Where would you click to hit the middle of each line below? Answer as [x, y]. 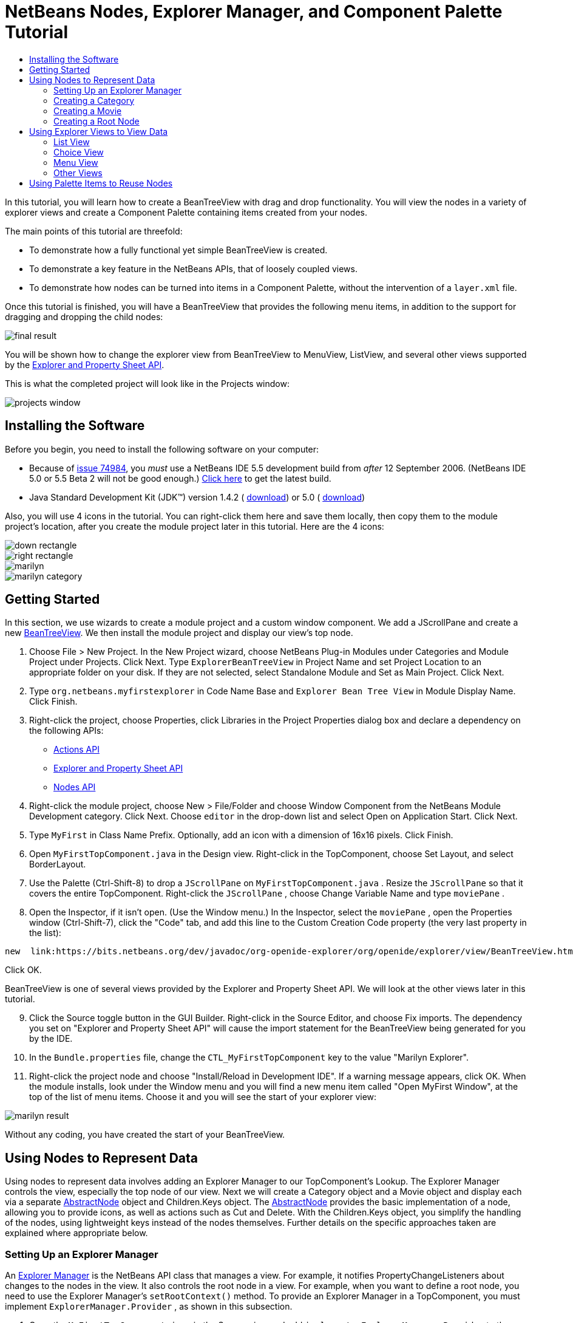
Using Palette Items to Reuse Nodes [101, 183]
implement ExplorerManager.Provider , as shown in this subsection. [149, 1307]
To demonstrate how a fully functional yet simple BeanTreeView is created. [178, 250]
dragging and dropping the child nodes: [84, 316]
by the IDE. [51, 1039]
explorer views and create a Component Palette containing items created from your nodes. [186, 212]
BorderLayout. [58, 864]
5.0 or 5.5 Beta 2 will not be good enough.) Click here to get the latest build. [180, 478]
